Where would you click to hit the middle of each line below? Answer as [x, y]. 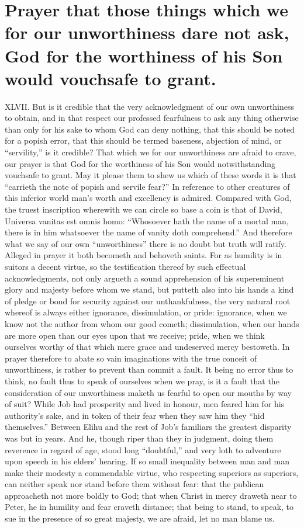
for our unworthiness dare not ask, [147, 32]
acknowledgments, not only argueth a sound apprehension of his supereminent [145, 278]
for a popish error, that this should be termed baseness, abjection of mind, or [143, 140]
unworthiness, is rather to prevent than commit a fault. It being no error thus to [149, 369]
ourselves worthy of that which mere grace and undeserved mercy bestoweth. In [147, 347]
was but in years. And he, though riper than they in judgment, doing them [139, 438]
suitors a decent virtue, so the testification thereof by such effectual [125, 266]
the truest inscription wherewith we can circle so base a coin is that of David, [144, 209]
